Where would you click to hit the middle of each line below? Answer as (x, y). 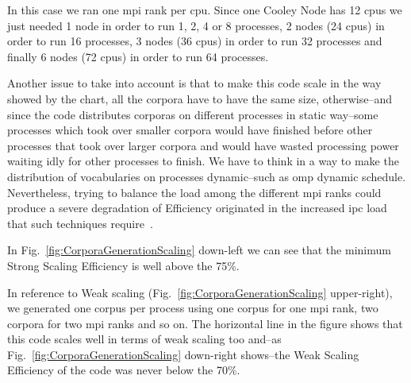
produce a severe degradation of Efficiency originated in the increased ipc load (197, 208)
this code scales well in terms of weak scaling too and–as (144, 339)
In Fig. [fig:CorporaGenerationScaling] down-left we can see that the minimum (199, 250)
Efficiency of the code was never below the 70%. (124, 370)
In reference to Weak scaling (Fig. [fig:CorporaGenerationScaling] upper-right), (200, 292)
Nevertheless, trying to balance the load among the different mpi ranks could (194, 192)
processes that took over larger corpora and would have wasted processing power (203, 145)
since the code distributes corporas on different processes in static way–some (193, 114)
